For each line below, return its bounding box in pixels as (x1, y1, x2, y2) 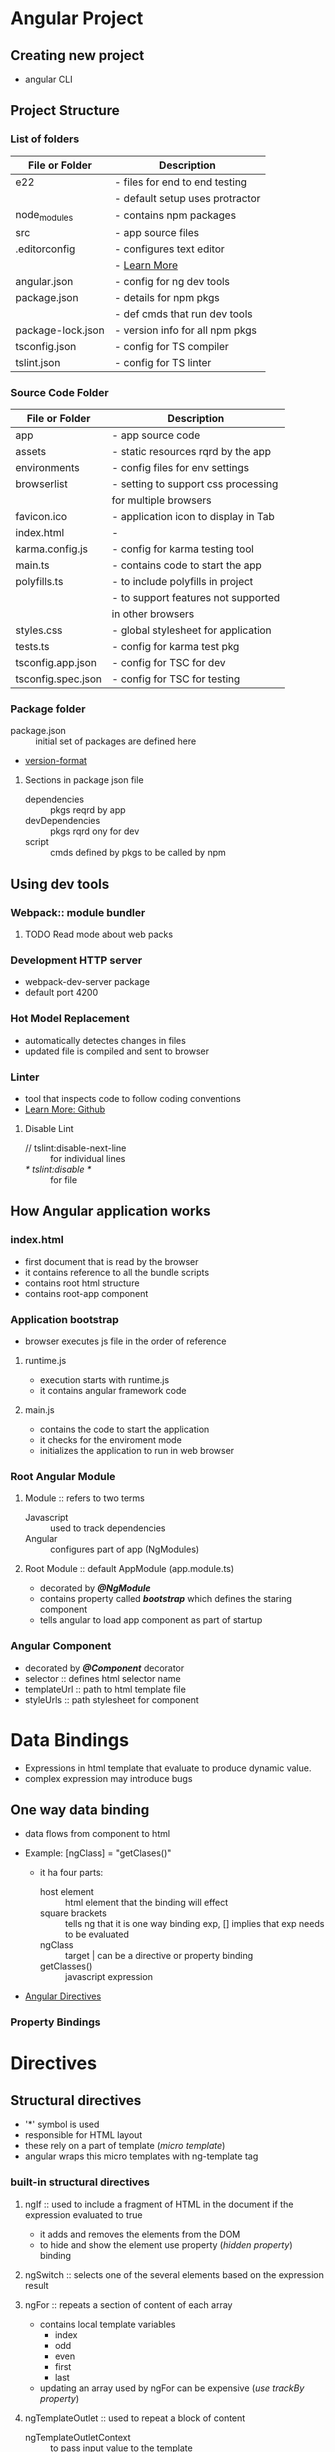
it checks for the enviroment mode (39, 1434, 182, 1446)
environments (15, 461, 80, 475)
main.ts (15, 558, 50, 572)
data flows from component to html (24, 1828, 171, 1840)
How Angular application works (10, 1203, 211, 1220)
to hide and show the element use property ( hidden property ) (39, 2238, 293, 2251)
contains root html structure (24, 1277, 140, 1289)
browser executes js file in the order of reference (24, 1335, 227, 1347)
